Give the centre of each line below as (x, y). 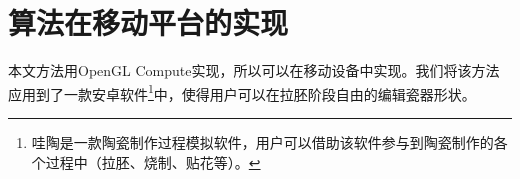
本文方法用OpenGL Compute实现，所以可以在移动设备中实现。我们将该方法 (254, 70)
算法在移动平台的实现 (148, 22)
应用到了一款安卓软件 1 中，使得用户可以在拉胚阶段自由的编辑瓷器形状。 (242, 92)
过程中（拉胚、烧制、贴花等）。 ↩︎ (153, 161)
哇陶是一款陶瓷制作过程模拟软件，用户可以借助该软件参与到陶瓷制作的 (262, 141)
